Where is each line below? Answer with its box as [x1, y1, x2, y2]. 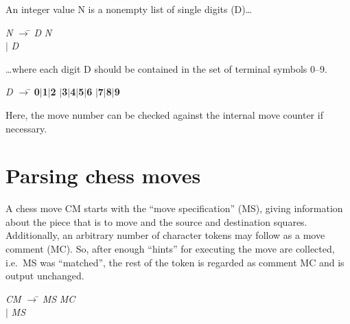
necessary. [5, 121, 47, 135]
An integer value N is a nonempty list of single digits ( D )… [5, 2, 253, 16]
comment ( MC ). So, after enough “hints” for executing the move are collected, [5, 242, 335, 256]
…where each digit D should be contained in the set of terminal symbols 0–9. [5, 61, 327, 76]
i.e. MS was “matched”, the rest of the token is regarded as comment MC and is [5, 255, 345, 269]
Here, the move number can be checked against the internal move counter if [5, 107, 323, 121]
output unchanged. [5, 268, 84, 283]
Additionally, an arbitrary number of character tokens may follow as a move [5, 228, 325, 242]
